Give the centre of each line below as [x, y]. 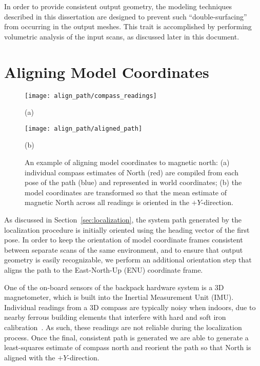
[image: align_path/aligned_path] [84, 128]
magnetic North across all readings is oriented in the [107, 202]
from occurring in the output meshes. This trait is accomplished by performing [128, 26]
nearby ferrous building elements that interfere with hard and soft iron [115, 317]
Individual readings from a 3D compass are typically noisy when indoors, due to [130, 307]
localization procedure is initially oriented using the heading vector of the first [127, 229]
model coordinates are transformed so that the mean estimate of [126, 192]
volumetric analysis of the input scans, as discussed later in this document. [122, 36]
